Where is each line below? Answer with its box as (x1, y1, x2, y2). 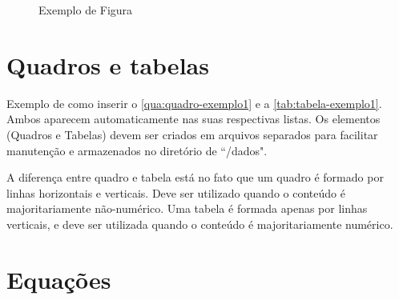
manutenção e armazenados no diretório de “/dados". (6, 142, 268, 158)
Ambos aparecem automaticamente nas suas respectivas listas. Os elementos (6, 110, 381, 127)
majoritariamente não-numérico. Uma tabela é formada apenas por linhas (6, 200, 368, 217)
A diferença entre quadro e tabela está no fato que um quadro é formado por (6, 169, 384, 186)
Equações (6, 262, 111, 295)
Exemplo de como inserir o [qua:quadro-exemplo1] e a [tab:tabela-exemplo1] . (6, 94, 382, 111)
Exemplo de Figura (38, 2, 133, 18)
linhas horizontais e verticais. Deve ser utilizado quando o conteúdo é (6, 184, 345, 201)
